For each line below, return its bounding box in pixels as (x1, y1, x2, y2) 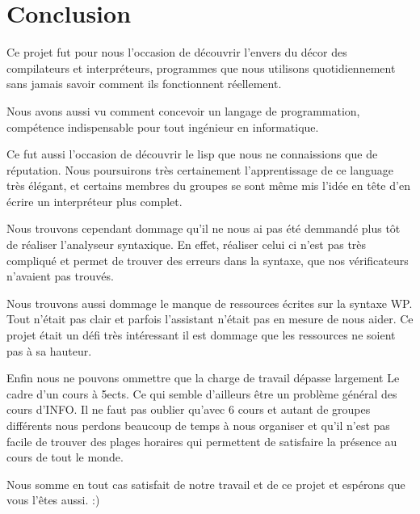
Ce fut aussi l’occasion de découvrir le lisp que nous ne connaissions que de (6, 145, 378, 162)
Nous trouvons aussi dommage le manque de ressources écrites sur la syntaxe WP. (6, 294, 413, 311)
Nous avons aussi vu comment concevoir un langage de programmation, (6, 102, 360, 119)
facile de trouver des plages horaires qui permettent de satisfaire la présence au (6, 432, 397, 449)
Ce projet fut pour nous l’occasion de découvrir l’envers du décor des (6, 44, 347, 61)
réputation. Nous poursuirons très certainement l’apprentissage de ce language (6, 161, 394, 178)
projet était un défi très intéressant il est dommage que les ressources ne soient (6, 327, 396, 343)
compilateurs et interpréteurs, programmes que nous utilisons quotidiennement (6, 59, 396, 76)
